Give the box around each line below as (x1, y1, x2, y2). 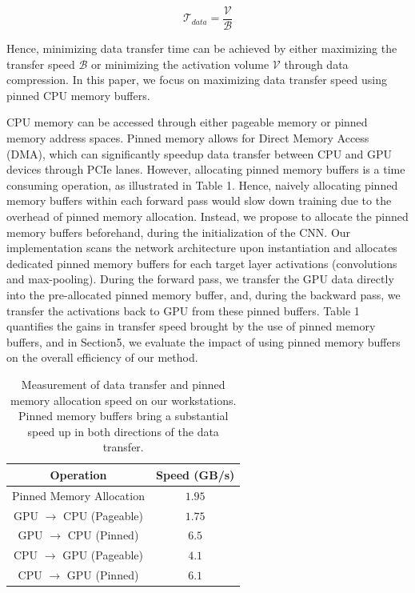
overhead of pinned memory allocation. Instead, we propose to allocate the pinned (6, 208, 409, 224)
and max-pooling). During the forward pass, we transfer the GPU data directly (6, 270, 394, 287)
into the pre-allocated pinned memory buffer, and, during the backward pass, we (6, 286, 401, 303)
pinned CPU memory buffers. (6, 86, 150, 103)
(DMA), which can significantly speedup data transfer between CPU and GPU (6, 145, 393, 162)
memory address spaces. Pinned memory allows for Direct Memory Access (6, 130, 369, 146)
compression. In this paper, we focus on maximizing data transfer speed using (6, 71, 387, 88)
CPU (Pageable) (63, 507, 143, 523)
